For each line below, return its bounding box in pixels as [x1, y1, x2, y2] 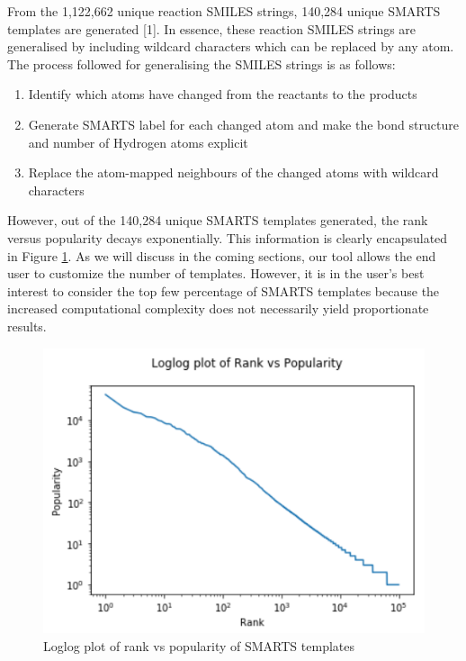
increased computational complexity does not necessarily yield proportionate [7, 299, 429, 318]
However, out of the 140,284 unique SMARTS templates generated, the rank [7, 211, 428, 230]
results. [7, 316, 47, 335]
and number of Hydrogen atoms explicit [28, 132, 248, 151]
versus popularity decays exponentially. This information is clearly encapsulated [7, 228, 448, 247]
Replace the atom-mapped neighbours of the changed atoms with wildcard [28, 163, 439, 182]
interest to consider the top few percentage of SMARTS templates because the [7, 281, 440, 300]
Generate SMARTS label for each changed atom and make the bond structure [28, 114, 459, 133]
